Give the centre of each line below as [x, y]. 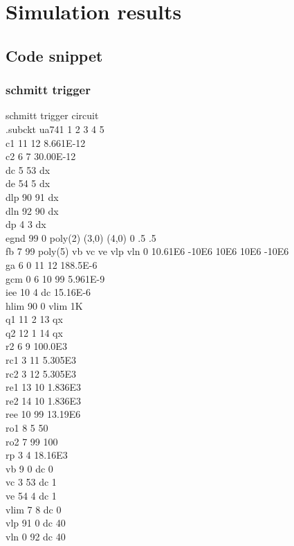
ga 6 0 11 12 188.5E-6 [52, 264]
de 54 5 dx [28, 183]
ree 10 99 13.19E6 [43, 414]
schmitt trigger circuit [52, 115]
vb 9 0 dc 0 [29, 468]
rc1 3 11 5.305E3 [41, 360]
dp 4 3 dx [26, 224]
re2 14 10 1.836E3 [44, 400]
